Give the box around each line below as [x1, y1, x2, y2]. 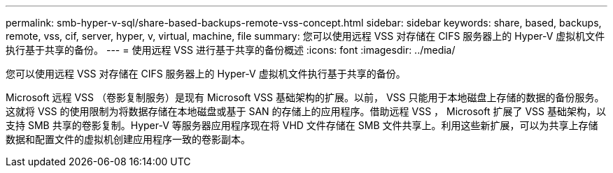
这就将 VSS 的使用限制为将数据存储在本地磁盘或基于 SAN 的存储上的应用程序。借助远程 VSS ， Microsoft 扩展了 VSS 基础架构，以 [6, 105, 606, 117]
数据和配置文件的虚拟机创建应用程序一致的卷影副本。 [6, 133, 251, 145]
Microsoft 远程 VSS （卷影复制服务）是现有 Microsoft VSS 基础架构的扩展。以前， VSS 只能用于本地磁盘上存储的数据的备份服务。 [6, 91, 605, 103]
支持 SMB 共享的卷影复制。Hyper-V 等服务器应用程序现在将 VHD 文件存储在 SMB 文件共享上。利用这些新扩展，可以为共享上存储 [6, 119, 598, 131]
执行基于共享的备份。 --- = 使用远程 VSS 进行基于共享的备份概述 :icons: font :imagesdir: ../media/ [6, 44, 456, 56]
